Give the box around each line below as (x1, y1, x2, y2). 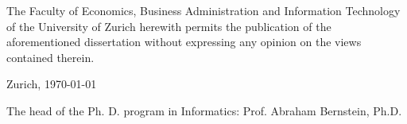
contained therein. (6, 48, 95, 65)
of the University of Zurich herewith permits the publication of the (6, 17, 331, 34)
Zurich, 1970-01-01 (6, 76, 97, 92)
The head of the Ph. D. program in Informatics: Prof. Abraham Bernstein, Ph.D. (6, 102, 402, 118)
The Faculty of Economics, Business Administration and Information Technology (6, 2, 401, 18)
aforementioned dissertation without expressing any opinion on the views (6, 33, 362, 50)
